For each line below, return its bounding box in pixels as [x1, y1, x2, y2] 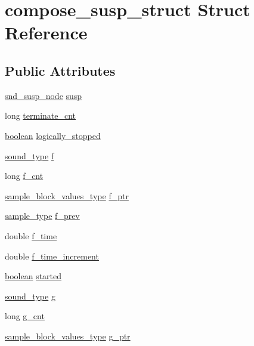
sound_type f [5, 149, 54, 162]
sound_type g [5, 289, 55, 302]
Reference [5, 20, 88, 45]
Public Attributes [5, 61, 116, 79]
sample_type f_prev [5, 209, 80, 222]
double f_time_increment [5, 249, 99, 262]
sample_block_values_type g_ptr [5, 329, 131, 342]
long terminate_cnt [5, 109, 76, 122]
